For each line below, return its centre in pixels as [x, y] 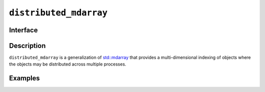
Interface [23, 30]
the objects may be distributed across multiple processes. [68, 64]
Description [27, 46]
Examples [25, 78]
